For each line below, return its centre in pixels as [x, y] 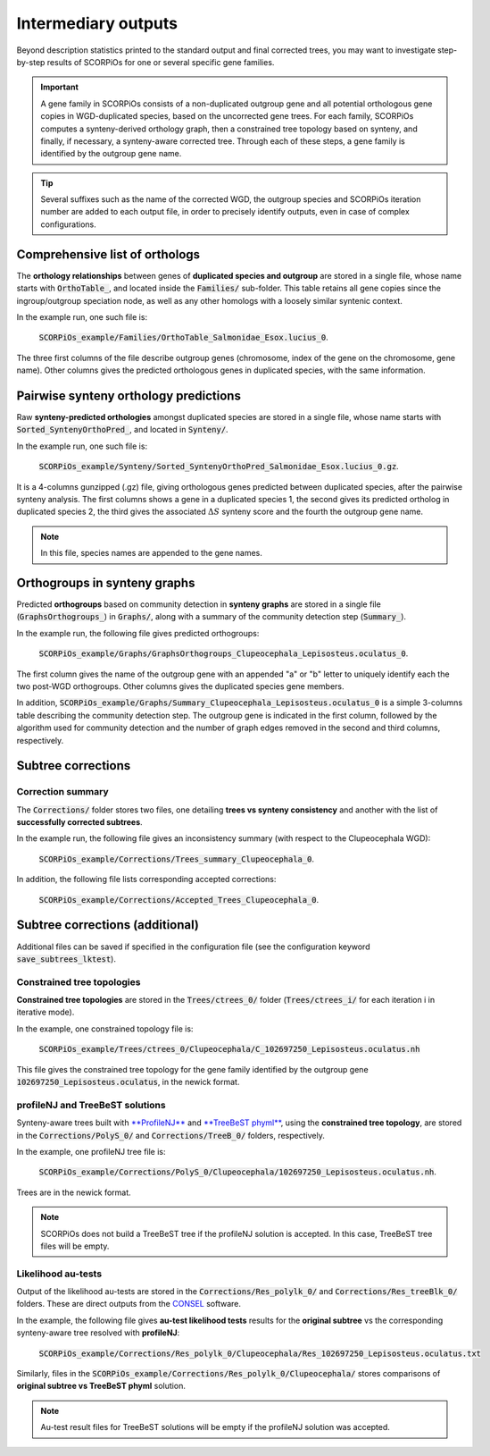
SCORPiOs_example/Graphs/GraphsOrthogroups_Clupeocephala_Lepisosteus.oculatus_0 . [224, 653]
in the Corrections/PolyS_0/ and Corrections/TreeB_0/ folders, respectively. [170, 1135]
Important [60, 87]
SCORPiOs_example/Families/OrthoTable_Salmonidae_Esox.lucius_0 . [184, 337]
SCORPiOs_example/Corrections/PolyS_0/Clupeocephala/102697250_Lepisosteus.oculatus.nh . [238, 1172]
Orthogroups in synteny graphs [106, 582]
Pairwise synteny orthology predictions [129, 396]
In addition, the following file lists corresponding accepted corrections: [146, 879]
